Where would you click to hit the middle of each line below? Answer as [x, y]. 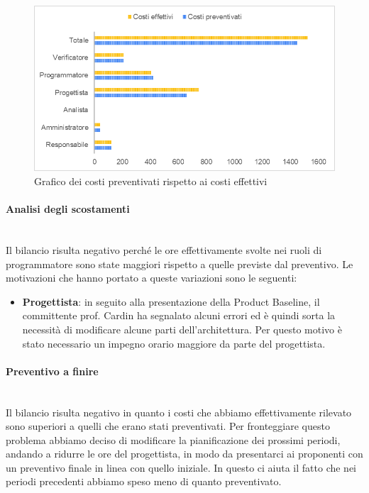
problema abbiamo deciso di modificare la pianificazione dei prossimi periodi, [173, 439]
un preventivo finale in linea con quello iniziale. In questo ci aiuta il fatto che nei [181, 467]
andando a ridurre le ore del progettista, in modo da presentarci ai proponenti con [184, 454]
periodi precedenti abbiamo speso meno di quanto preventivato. [144, 481]
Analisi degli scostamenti [68, 209]
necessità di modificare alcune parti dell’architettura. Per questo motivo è [182, 329]
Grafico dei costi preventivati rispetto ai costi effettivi [151, 181]
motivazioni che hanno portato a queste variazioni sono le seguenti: [152, 278]
